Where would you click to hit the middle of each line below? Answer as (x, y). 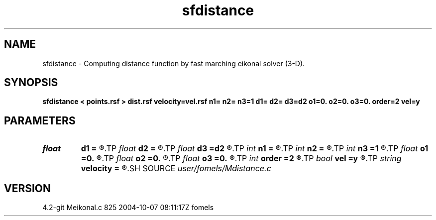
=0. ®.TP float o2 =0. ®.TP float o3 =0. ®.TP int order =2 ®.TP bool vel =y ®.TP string (241, 159)
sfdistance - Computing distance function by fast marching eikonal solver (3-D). (174, 63)
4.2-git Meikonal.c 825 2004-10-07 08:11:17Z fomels (128, 208)
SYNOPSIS (31, 83)
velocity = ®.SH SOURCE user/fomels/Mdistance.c (176, 168)
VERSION (28, 188)
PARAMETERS (40, 120)
